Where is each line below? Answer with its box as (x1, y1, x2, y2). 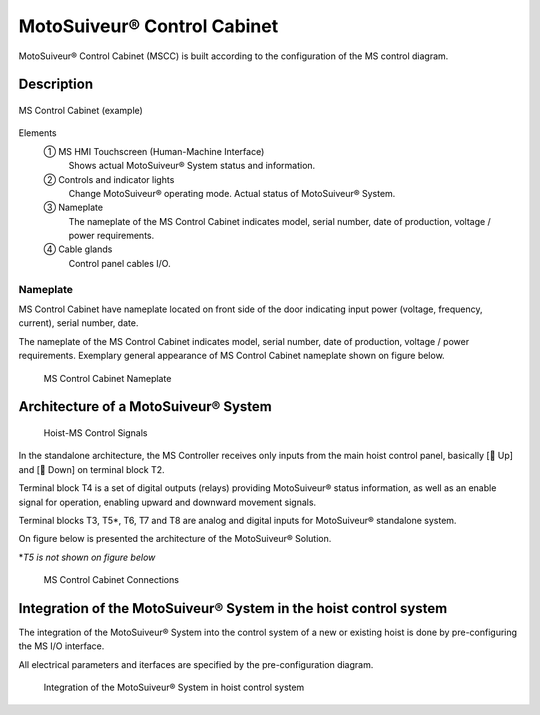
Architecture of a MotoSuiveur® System (18, 398, 272, 415)
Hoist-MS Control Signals (43, 426, 148, 439)
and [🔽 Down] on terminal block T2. (18, 463, 165, 475)
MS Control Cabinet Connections (43, 574, 180, 586)
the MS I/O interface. (18, 640, 105, 652)
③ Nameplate (43, 201, 104, 214)
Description (18, 76, 94, 93)
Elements (18, 127, 57, 139)
